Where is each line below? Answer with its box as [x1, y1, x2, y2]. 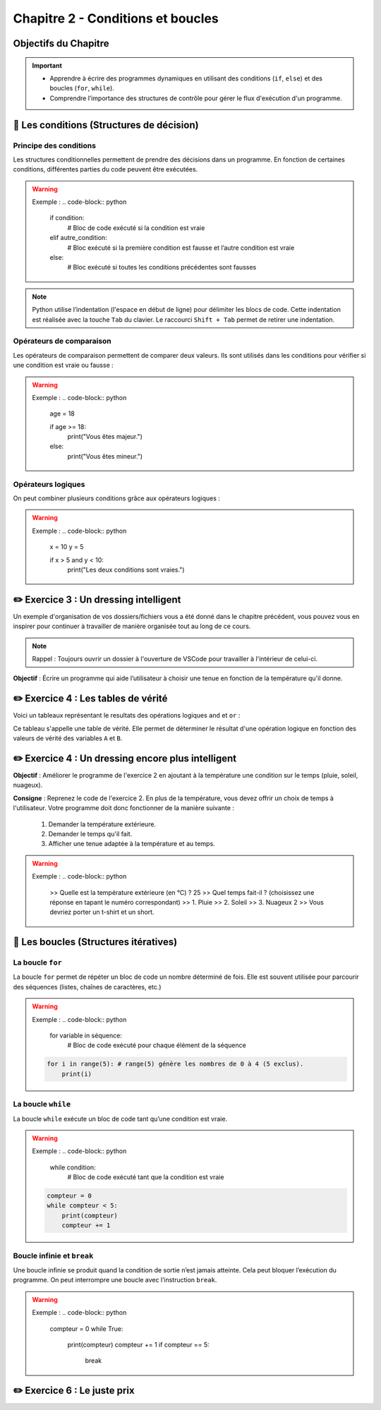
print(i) [61, 1070, 92, 1078]
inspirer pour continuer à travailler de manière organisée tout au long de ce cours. [13, 622, 251, 631]
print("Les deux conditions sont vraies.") [67, 565, 185, 574]
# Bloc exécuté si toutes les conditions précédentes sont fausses [67, 263, 257, 272]
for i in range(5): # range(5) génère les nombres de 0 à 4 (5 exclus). [47, 1060, 304, 1068]
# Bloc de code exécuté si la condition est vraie [67, 223, 205, 232]
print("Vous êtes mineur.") [67, 452, 143, 460]
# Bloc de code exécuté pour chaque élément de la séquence [67, 1041, 246, 1049]
